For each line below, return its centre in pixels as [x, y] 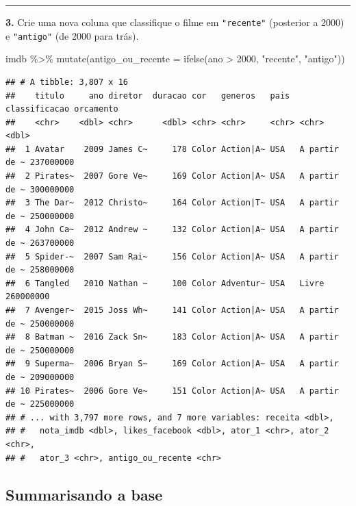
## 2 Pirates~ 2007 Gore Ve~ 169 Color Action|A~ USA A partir [172, 176]
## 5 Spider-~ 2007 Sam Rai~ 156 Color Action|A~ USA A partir [172, 256]
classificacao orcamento [62, 109]
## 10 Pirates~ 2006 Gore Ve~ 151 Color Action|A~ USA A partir [172, 391]
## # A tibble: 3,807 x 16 [67, 82]
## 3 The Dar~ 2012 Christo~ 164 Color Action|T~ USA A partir [172, 203]
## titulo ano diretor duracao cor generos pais [148, 96]
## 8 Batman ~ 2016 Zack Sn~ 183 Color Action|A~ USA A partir [172, 337]
